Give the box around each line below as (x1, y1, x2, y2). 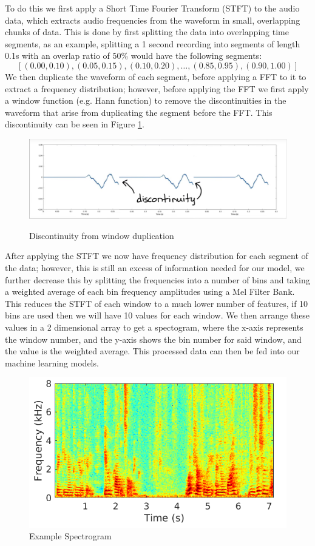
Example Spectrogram (29, 530, 112, 542)
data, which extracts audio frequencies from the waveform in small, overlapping (5, 13, 300, 26)
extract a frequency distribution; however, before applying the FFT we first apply (5, 82, 309, 95)
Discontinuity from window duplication (29, 229, 174, 241)
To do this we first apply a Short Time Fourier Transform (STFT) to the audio (5, 2, 300, 14)
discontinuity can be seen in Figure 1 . (5, 118, 144, 130)
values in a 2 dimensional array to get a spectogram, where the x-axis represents (5, 320, 303, 333)
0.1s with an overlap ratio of (5, 49, 110, 62)
